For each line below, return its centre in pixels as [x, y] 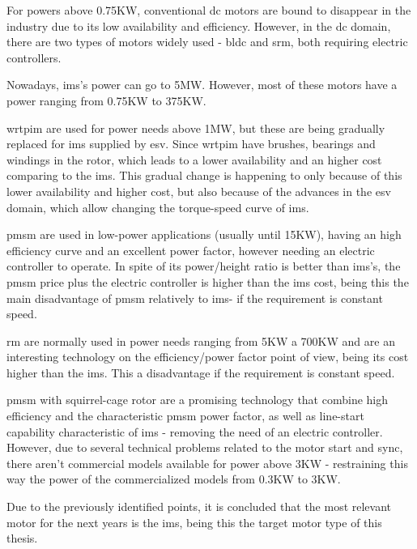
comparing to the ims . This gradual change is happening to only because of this [204, 175]
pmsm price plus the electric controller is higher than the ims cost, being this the [208, 281]
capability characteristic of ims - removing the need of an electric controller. [195, 431]
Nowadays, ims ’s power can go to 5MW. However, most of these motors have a [202, 85]
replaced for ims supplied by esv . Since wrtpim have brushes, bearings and [191, 144]
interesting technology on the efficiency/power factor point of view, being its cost [208, 357]
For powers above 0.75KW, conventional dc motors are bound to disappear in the [209, 10]
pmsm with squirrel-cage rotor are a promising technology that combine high [198, 400]
